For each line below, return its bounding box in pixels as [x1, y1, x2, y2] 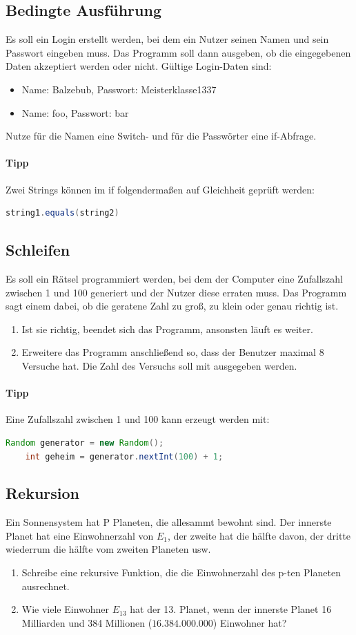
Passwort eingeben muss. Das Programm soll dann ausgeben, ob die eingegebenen [6, 45, 351, 59]
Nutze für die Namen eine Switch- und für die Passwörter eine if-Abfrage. [6, 129, 317, 143]
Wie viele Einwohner [21, 602, 110, 616]
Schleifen [6, 239, 70, 260]
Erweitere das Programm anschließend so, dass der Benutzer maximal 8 [21, 345, 324, 359]
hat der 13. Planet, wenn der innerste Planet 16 [130, 602, 332, 616]
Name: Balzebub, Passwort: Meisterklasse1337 [21, 82, 217, 96]
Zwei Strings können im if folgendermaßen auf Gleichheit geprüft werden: [6, 182, 315, 196]
